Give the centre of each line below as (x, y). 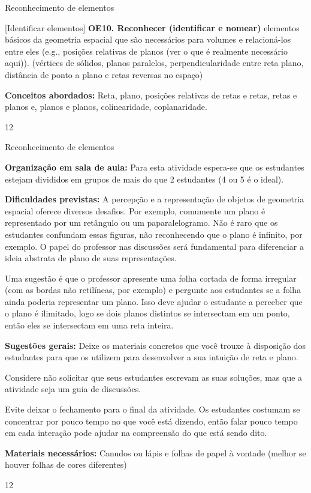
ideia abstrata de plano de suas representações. (91, 258)
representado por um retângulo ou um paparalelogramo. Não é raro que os (141, 222)
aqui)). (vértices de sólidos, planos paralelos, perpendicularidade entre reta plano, (154, 63)
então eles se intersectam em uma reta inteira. (89, 325)
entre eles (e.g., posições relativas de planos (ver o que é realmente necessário (146, 51)
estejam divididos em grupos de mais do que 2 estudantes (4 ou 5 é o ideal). (144, 179)
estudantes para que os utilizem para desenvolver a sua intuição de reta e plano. (152, 357)
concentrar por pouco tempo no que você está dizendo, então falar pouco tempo (151, 421)
